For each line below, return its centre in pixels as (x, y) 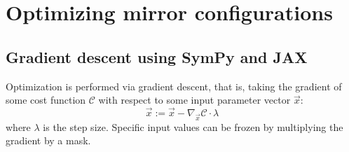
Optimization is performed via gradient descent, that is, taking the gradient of (174, 86)
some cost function (46, 100)
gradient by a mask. (48, 140)
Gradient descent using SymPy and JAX (157, 56)
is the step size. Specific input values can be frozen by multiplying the (193, 126)
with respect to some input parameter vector (194, 100)
